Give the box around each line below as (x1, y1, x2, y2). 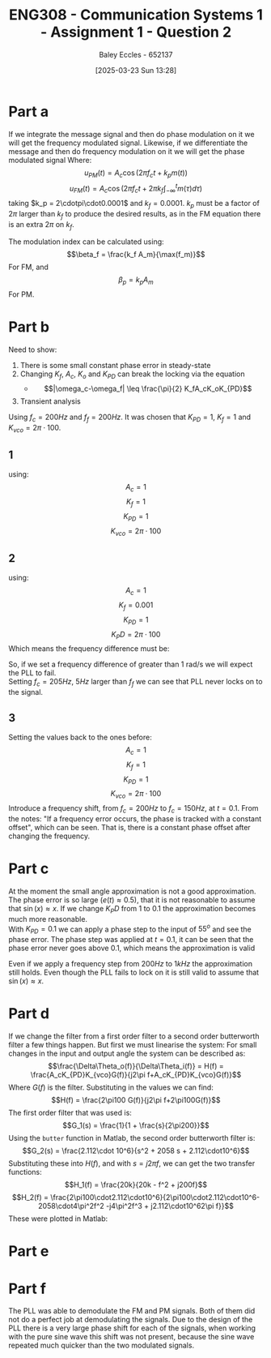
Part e (8, 1242, 49, 1261)
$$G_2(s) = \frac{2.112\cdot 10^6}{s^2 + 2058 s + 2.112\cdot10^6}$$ (22, 1146, 250, 1156)
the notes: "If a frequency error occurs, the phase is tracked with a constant (8, 814, 262, 824)
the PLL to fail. (8, 668, 57, 678)
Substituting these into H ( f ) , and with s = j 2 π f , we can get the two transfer (8, 1159, 256, 1168)
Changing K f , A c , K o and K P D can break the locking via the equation (19, 369, 245, 380)
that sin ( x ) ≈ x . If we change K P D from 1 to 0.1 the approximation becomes (8, 903, 256, 915)
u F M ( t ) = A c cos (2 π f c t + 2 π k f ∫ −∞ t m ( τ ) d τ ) (69, 182, 203, 195)
